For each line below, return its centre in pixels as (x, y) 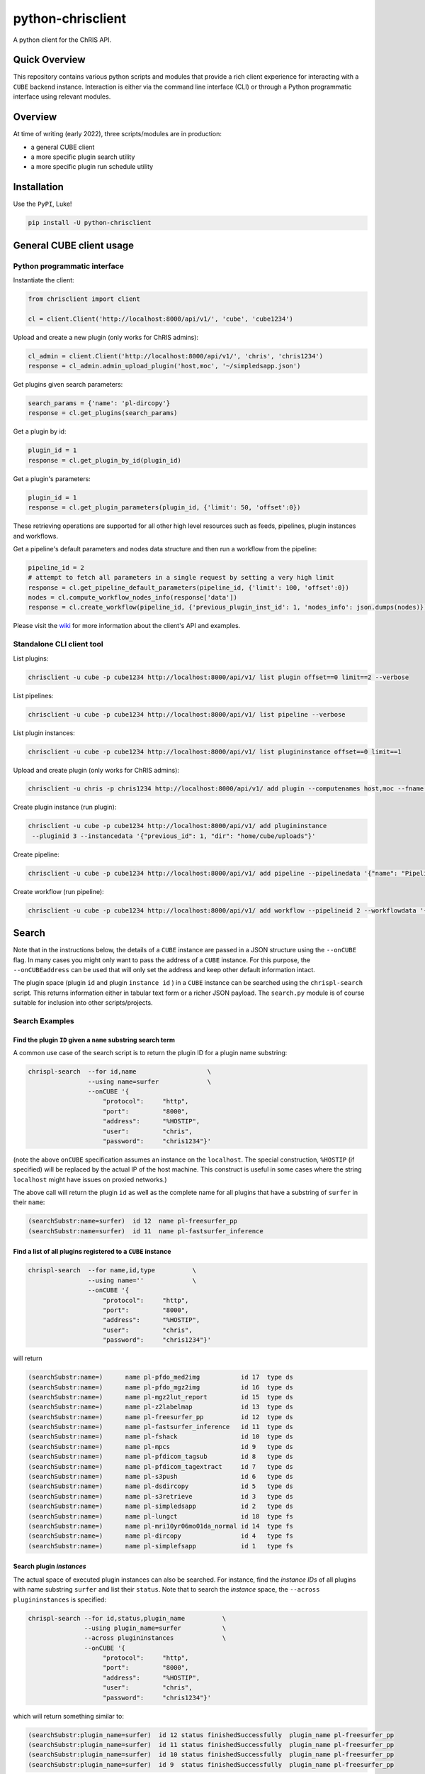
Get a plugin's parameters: (52, 478)
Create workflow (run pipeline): (58, 891)
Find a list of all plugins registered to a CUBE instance (92, 1252)
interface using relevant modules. (62, 97)
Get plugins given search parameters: (68, 385)
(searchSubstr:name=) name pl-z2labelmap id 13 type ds (161, 1407)
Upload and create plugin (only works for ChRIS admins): (96, 770)
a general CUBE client (63, 147)
